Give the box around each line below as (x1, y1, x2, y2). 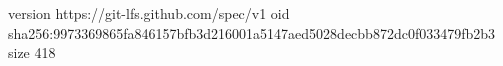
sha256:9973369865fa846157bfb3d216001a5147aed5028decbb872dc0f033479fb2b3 (8, 22, 496, 43)
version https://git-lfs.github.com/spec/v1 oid (8, 3, 290, 23)
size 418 (8, 42, 56, 63)
